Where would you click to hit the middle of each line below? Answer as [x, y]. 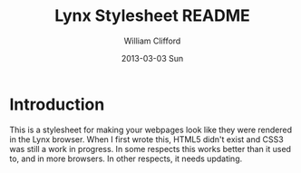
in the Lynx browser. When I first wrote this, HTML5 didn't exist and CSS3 [146, 139]
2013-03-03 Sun [152, 58]
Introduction [57, 104]
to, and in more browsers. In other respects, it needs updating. [126, 159]
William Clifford [152, 41]
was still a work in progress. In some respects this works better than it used [150, 149]
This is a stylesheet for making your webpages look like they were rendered [151, 130]
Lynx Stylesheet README [152, 16]
